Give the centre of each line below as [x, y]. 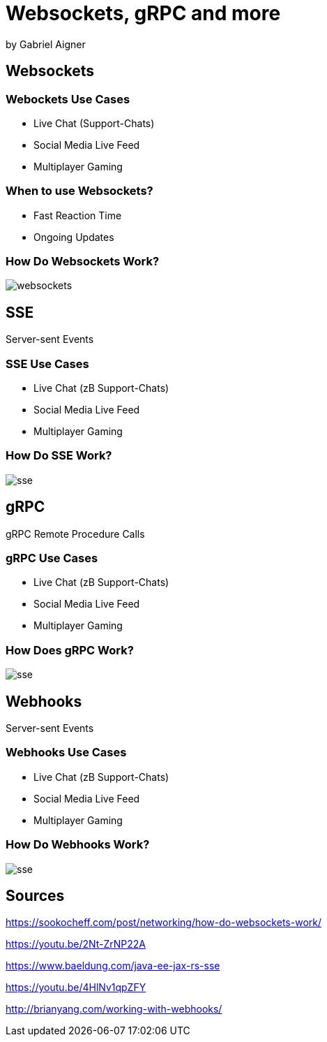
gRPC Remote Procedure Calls [75, 534]
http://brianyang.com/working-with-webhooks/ [114, 1009]
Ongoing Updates [74, 237]
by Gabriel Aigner [46, 44]
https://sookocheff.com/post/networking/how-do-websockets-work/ [163, 923]
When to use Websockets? [79, 191]
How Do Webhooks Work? [78, 845]
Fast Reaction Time [78, 215]
